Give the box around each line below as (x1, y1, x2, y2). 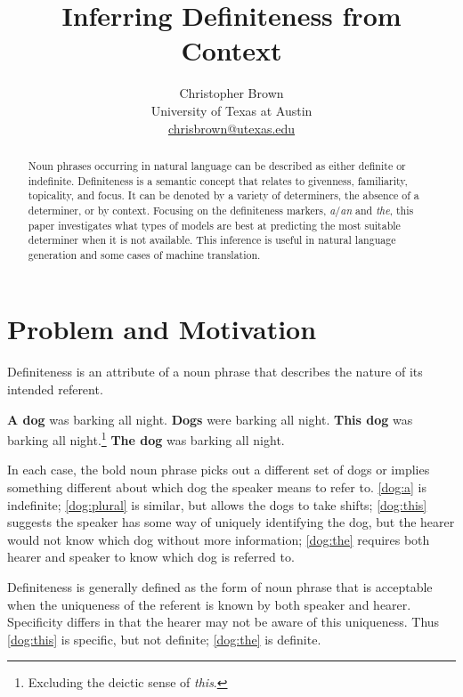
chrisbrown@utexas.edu (167, 118, 296, 137)
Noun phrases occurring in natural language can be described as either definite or (28, 158, 406, 173)
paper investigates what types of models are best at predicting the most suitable (28, 217, 401, 232)
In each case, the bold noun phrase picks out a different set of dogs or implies (7, 460, 430, 479)
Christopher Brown (179, 84, 284, 102)
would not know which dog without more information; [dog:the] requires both (7, 530, 430, 548)
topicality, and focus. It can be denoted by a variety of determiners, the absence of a (28, 188, 419, 203)
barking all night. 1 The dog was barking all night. (7, 428, 285, 449)
